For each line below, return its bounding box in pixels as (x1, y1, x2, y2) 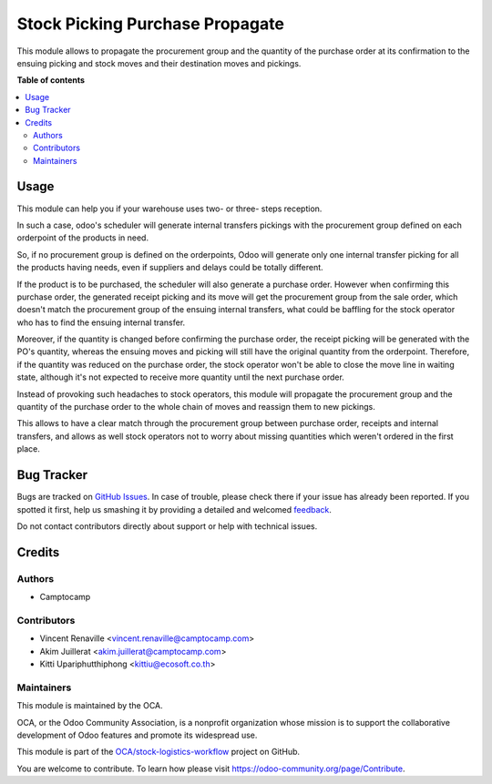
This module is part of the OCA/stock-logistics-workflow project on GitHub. (16, 747, 301, 758)
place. (16, 443, 41, 454)
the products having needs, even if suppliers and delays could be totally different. (16, 262, 323, 273)
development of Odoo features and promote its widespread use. (16, 729, 258, 740)
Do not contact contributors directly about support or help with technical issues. (16, 520, 318, 532)
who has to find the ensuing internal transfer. (16, 317, 186, 328)
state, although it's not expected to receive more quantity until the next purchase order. (16, 372, 345, 382)
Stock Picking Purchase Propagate (16, 14, 284, 34)
